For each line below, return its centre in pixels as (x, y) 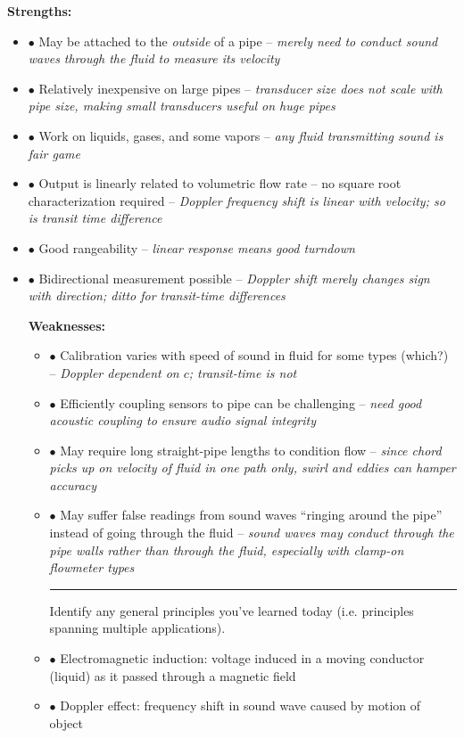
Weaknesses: (67, 325)
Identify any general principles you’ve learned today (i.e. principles (232, 610)
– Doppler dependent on (114, 372)
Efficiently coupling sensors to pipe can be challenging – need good (241, 402)
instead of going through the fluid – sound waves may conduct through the (252, 533)
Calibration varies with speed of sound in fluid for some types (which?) (254, 355)
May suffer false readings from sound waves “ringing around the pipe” (251, 515)
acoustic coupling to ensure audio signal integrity (183, 420)
